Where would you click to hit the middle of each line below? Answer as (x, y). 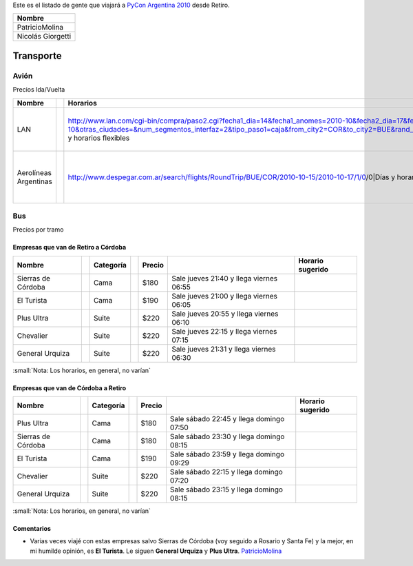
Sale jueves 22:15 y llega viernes (224, 331)
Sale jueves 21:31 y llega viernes (224, 349)
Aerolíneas (34, 172)
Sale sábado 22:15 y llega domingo (226, 472)
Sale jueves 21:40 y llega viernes (225, 278)
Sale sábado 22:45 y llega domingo (227, 419)
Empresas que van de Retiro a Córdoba (70, 247)
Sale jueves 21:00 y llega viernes (225, 296)
